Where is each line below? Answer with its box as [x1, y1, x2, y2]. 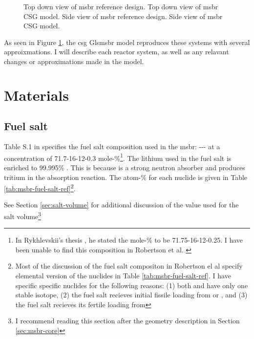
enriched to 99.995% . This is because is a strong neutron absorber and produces [4, 162, 245, 172]
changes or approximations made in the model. [4, 56, 144, 66]
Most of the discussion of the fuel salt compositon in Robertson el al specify [15, 261, 243, 271]
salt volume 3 [4, 210, 41, 221]
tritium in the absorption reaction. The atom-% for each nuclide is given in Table [4, 172, 248, 182]
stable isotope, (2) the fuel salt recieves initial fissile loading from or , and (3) [15, 290, 248, 300]
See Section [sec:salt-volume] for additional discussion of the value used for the [4, 200, 239, 210]
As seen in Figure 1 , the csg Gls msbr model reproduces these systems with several [4, 37, 250, 47]
